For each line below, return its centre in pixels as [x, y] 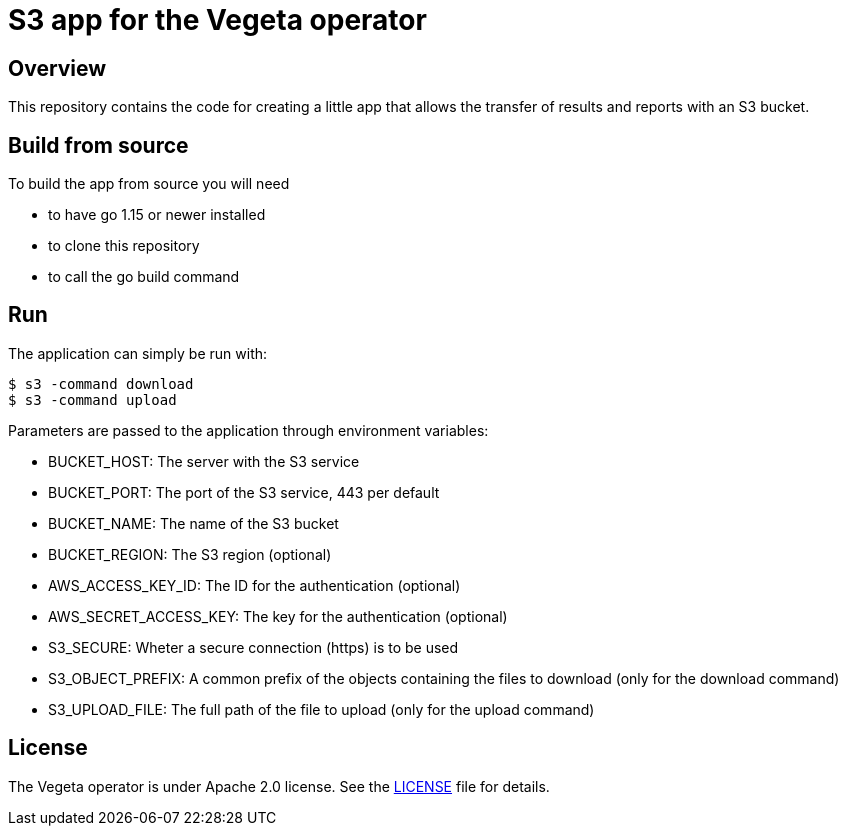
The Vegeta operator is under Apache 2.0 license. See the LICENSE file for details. [279, 786]
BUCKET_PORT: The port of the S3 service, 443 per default [244, 492]
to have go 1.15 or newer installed [157, 215]
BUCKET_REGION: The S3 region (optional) [190, 554]
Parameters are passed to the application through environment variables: [248, 430]
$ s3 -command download [101, 383]
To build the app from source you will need [149, 184]
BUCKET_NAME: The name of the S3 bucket [193, 523]
